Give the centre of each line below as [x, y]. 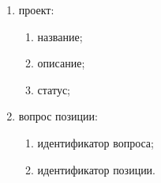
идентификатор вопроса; [95, 142]
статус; [54, 89]
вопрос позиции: [58, 116]
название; [60, 36]
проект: [36, 10]
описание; [61, 63]
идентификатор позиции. [97, 169]
